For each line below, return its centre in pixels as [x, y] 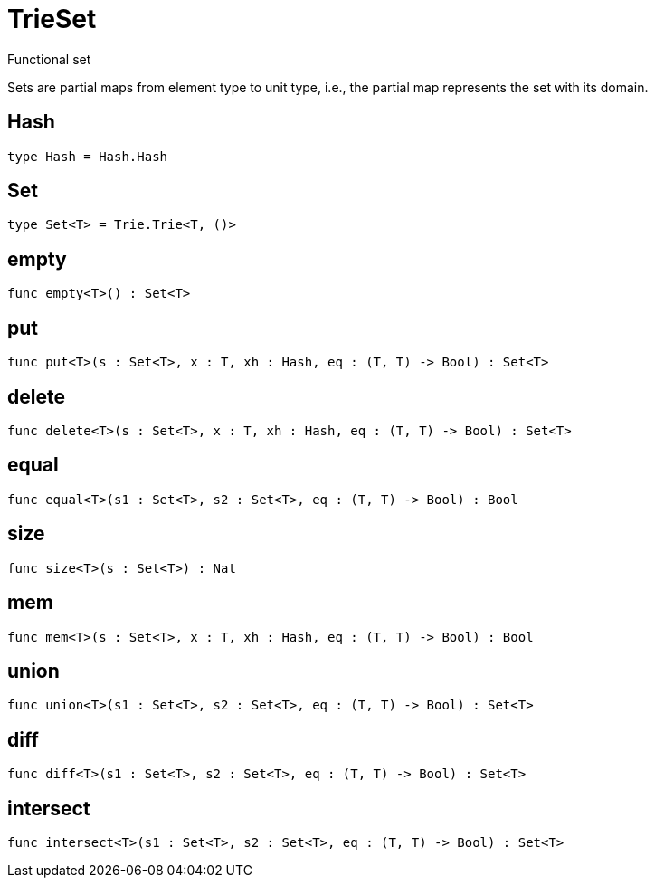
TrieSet [52, 19]
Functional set [49, 59]
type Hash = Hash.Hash [88, 156]
